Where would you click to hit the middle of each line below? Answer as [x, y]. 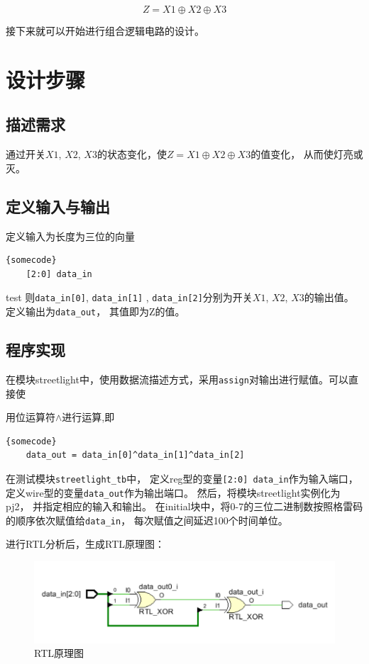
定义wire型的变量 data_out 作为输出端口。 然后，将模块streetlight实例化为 [173, 492]
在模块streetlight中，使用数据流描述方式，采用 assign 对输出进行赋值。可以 [177, 379]
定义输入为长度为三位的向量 [70, 236]
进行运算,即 [88, 417]
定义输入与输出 [58, 206]
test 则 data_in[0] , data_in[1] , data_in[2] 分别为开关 [129, 297]
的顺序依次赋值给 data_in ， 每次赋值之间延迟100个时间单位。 [147, 520]
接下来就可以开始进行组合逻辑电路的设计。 [105, 30]
